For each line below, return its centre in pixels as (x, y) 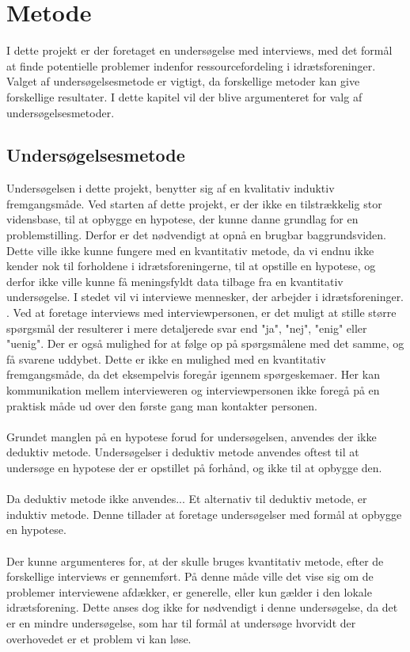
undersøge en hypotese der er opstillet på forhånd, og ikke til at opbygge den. (194, 467)
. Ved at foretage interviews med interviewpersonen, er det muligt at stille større (201, 313)
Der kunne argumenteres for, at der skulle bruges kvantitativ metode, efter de (195, 560)
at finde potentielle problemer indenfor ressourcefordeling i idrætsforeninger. (191, 65)
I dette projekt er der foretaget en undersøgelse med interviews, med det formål (199, 50)
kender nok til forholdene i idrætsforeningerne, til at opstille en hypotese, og (191, 266)
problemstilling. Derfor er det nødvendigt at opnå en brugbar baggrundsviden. (196, 235)
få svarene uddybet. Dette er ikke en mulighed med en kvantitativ (166, 358)
